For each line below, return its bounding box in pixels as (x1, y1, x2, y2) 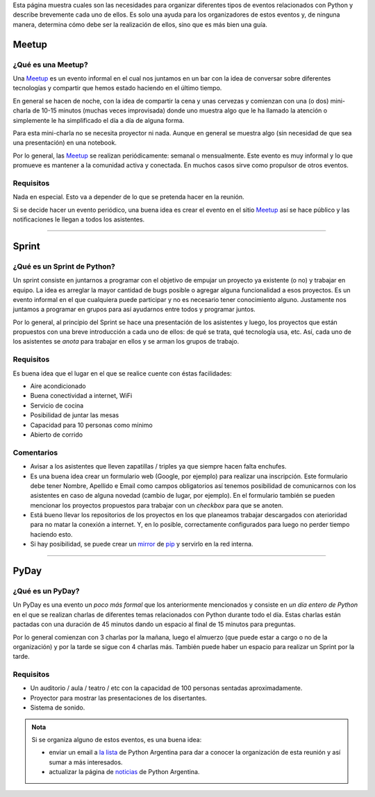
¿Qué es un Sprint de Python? (12, 261, 116, 271)
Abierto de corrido (30, 430, 83, 439)
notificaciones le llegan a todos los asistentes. (12, 215, 145, 224)
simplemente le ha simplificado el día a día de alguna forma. (12, 116, 185, 124)
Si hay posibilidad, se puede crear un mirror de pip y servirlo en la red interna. (30, 540, 253, 548)
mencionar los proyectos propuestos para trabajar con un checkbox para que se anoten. (30, 501, 284, 510)
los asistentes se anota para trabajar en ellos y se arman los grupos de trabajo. (12, 337, 240, 346)
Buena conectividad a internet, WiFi (30, 392, 133, 400)
